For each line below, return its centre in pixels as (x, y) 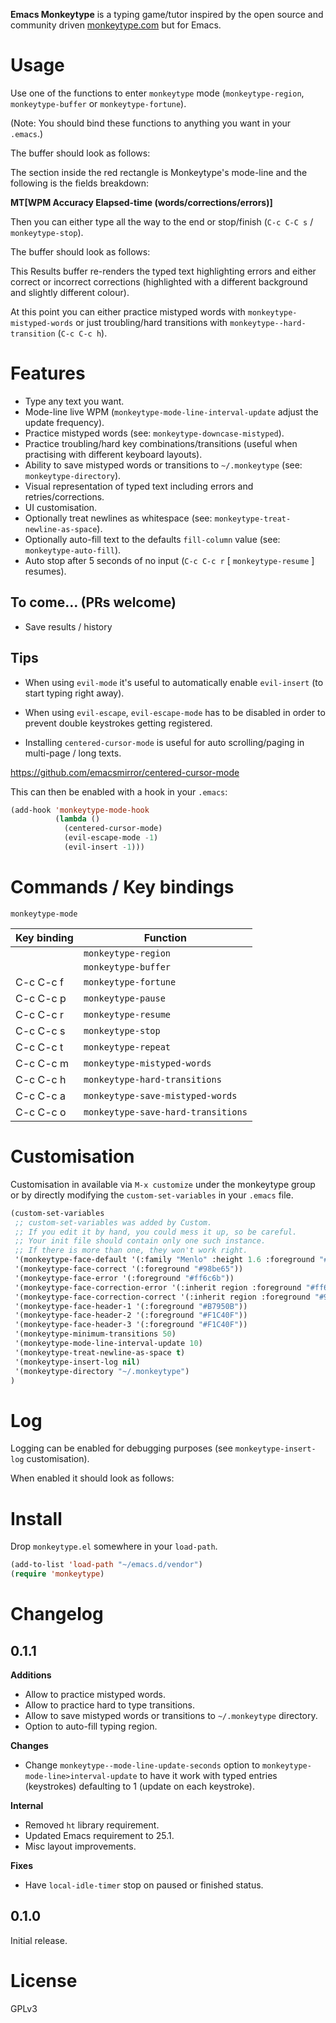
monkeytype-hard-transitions (152, 1079)
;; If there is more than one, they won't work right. (131, 1250)
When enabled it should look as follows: (92, 1478)
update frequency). (64, 422)
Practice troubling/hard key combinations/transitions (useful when (161, 443)
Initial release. (39, 1940)
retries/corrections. (64, 496)
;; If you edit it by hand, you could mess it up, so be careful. (156, 1232)
